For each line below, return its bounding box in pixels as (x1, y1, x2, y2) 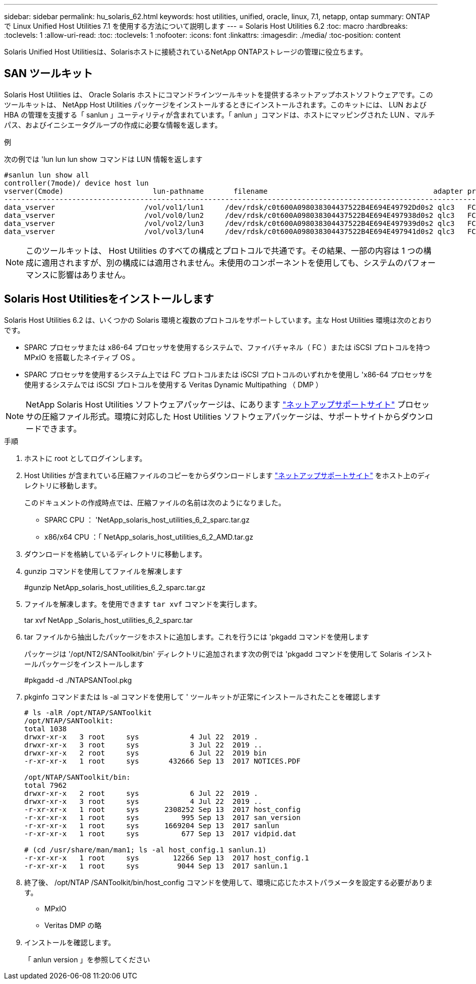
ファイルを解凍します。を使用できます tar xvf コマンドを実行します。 (24, 599, 262, 608)
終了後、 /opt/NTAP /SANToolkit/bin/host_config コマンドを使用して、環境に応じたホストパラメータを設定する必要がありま (24, 878, 433, 887)
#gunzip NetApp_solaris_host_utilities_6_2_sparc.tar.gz (24, 583, 206, 592)
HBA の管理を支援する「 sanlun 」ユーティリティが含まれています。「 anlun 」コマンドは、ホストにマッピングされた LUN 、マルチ (4, 110, 435, 119)
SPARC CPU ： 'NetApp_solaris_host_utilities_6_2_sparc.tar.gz (44, 515, 250, 524)
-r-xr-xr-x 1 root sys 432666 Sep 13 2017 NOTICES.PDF (24, 757, 301, 765)
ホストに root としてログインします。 (24, 453, 147, 462)
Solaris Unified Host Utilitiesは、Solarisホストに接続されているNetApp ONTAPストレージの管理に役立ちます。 (4, 47, 367, 56)
